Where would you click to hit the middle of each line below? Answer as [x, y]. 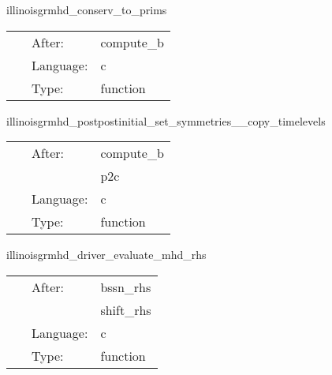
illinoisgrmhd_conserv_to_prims [87, 9]
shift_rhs [126, 309]
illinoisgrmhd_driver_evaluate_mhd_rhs [106, 255]
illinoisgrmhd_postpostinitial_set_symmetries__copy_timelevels [166, 120]
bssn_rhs [126, 287]
